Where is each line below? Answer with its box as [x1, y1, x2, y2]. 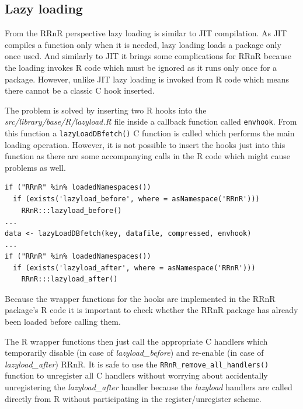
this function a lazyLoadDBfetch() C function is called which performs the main [5, 127, 295, 139]
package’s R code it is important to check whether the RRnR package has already [5, 304, 298, 316]
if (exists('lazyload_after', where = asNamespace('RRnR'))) [13, 263, 256, 272]
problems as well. [5, 161, 66, 173]
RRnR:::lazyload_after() [21, 275, 118, 284]
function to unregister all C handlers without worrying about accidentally [5, 369, 268, 381]
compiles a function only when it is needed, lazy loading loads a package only [5, 38, 281, 50]
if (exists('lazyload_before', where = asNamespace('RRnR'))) [13, 195, 260, 204]
